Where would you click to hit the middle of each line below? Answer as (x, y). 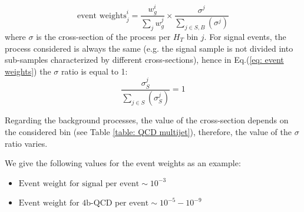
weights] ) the (28, 71)
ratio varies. (26, 143)
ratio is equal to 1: (94, 71)
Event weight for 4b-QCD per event (84, 203)
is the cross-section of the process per (103, 36)
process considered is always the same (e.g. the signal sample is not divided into (149, 48)
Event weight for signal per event (79, 184)
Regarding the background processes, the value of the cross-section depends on (147, 120)
